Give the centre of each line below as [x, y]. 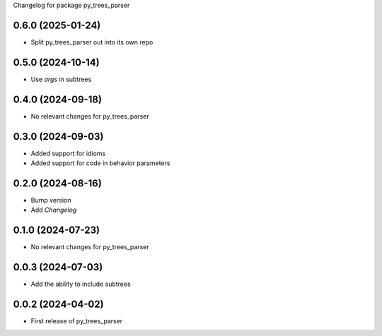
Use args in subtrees [61, 79]
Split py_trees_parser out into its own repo [92, 42]
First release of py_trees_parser [77, 321]
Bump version [51, 200]
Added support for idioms [68, 153]
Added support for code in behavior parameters [100, 163]
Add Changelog [54, 210]
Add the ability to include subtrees [81, 284]
